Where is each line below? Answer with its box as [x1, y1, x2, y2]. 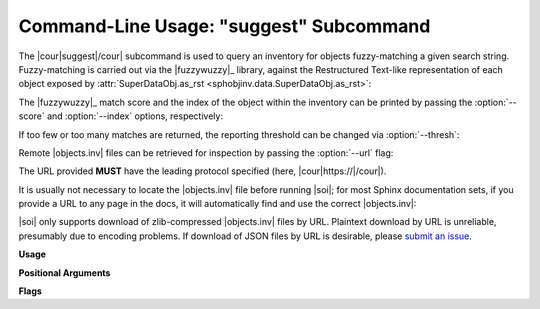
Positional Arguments [18, 266, 111, 279]
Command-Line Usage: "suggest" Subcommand [18, 15, 431, 37]
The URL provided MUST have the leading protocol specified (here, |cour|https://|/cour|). [18, 165, 387, 177]
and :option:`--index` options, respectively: [46, 110, 224, 122]
